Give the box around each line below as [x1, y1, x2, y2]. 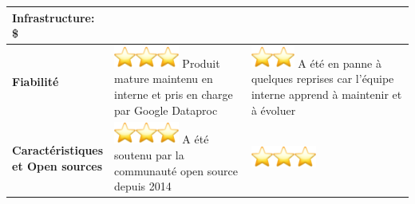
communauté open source [114, 162, 238, 178]
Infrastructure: [12, 9, 95, 25]
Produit [182, 54, 220, 71]
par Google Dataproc [114, 101, 218, 118]
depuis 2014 [114, 178, 172, 194]
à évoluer [251, 101, 296, 118]
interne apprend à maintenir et [251, 86, 402, 102]
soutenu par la [114, 146, 184, 163]
